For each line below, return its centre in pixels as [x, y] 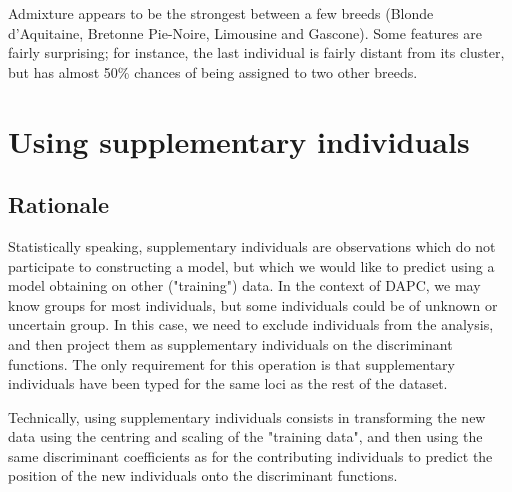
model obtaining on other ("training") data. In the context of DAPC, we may [244, 285]
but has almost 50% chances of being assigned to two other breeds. [213, 71]
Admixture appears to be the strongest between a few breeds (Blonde [221, 13]
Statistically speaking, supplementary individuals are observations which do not [252, 245]
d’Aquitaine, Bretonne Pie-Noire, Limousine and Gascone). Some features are [245, 32]
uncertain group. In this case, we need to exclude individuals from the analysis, [251, 324]
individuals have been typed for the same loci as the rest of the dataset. [228, 383]
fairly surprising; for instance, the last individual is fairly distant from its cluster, [256, 52]
